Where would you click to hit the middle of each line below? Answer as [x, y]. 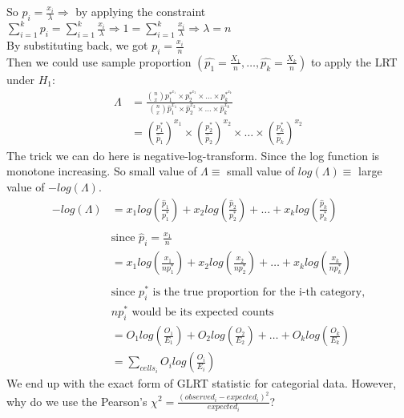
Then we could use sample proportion [99, 61]
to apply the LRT [354, 61]
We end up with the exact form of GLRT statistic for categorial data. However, [202, 383]
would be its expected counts [203, 313]
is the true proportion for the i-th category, [259, 293]
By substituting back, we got [77, 45]
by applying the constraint [141, 11]
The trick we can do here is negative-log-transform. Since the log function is [193, 155]
